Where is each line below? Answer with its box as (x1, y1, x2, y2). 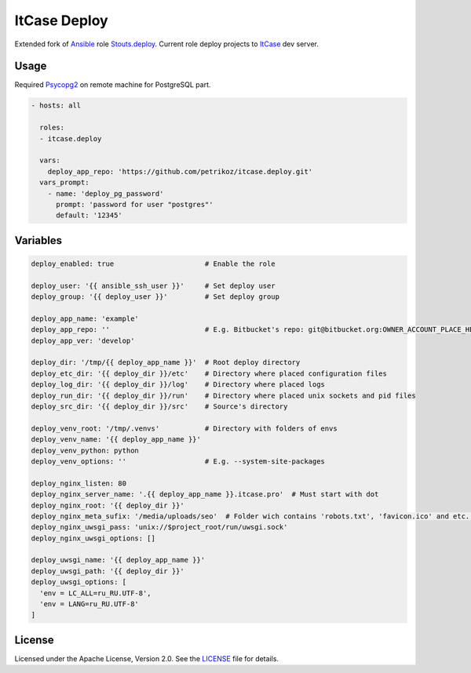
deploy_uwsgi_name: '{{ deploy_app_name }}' (31, 555, 206, 565)
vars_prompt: (39, 178, 89, 187)
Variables (14, 234, 63, 247)
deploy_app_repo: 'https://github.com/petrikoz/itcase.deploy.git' (47, 167, 313, 176)
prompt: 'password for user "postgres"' (56, 200, 214, 209)
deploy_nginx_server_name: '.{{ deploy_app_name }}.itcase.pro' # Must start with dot (31, 490, 379, 499)
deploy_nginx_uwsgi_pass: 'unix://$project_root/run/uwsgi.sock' (31, 522, 288, 532)
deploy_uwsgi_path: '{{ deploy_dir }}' (31, 566, 184, 576)
